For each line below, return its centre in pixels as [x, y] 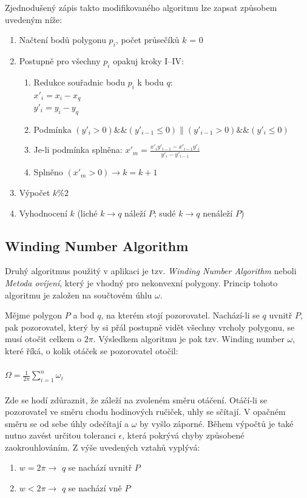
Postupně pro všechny [60, 60]
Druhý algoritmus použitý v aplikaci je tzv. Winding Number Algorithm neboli [151, 271]
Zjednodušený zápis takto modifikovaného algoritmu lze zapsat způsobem [141, 7]
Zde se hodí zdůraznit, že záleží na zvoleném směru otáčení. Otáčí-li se [136, 399]
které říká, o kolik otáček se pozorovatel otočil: [92, 350]
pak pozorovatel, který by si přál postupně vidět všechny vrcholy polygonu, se [150, 327]
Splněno [48, 172]
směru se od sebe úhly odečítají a [67, 423]
